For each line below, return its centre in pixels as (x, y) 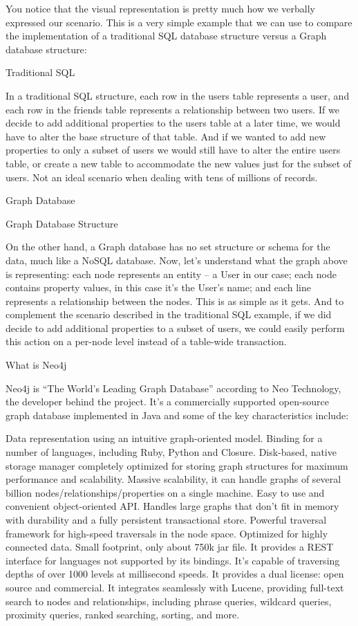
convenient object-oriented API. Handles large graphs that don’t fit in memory (172, 506)
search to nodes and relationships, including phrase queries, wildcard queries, (169, 601)
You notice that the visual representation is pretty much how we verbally (160, 8)
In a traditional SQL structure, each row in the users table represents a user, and (178, 95)
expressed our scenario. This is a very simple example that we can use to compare (179, 22)
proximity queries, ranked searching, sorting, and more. (123, 615)
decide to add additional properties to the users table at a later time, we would (173, 123)
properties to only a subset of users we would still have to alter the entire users (173, 150)
